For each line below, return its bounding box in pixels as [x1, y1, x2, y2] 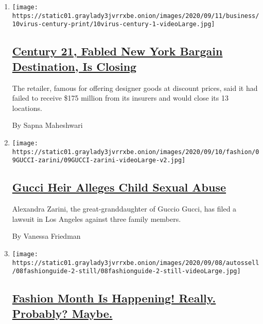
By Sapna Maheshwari [12, 120, 83, 130]
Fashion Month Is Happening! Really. [12, 290, 216, 306]
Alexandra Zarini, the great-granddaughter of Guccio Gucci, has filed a [12, 203, 237, 214]
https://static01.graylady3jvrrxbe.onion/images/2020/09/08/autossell [12, 259, 259, 266]
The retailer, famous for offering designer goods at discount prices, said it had [12, 82, 258, 93]
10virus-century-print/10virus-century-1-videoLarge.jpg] [12, 21, 215, 28]
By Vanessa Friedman [12, 231, 81, 241]
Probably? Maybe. [12, 305, 113, 321]
